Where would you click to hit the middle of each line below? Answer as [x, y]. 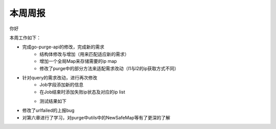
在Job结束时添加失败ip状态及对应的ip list [82, 92]
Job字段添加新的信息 [62, 85]
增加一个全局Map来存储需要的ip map [78, 61]
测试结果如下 [53, 101]
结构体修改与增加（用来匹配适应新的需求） [84, 54]
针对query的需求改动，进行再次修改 [60, 77]
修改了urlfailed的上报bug [48, 110]
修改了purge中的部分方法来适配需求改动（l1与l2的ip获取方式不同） [109, 68]
